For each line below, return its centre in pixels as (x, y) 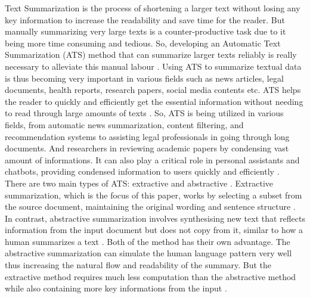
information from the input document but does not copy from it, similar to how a (154, 230)
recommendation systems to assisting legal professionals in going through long (147, 136)
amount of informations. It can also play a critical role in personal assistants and (152, 159)
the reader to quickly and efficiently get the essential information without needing (154, 101)
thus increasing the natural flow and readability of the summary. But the (138, 265)
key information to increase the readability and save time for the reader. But (145, 19)
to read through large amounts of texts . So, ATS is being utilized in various (144, 113)
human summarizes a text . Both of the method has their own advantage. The (148, 241)
